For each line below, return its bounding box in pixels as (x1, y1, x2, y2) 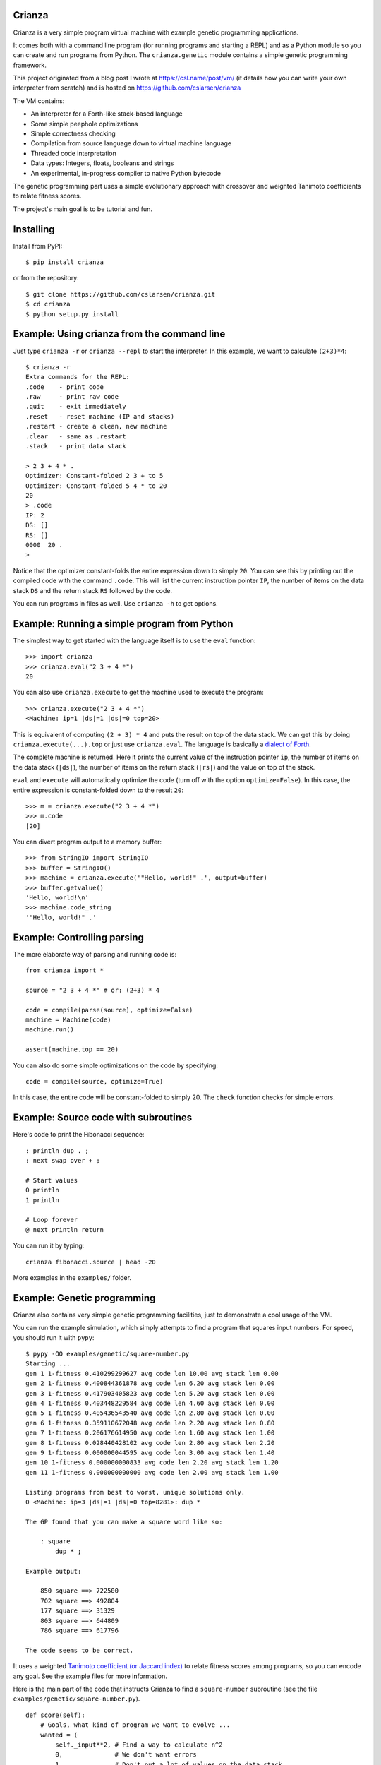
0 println (25, 1186, 59, 1195)
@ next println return (25, 1226, 104, 1233)
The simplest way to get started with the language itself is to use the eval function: (13, 636, 256, 645)
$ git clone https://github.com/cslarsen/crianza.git (25, 290, 215, 298)
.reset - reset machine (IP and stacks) (25, 412, 175, 420)
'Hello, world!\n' (25, 894, 90, 902)
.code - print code (25, 383, 104, 391)
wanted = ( (40, 1730, 78, 1739)
